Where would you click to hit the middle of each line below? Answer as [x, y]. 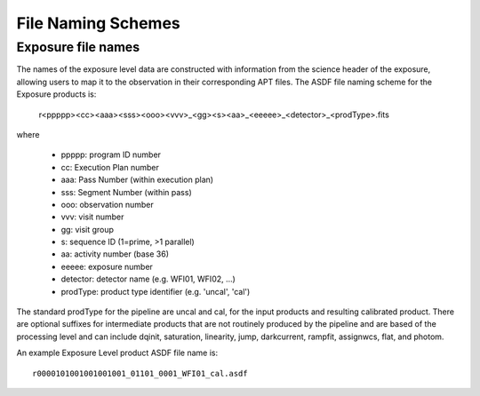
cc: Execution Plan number [110, 167]
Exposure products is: [56, 94]
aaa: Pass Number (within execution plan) [137, 180]
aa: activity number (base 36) [115, 254]
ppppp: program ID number [111, 154]
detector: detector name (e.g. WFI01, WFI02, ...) [148, 279]
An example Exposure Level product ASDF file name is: [117, 353]
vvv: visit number [92, 217]
